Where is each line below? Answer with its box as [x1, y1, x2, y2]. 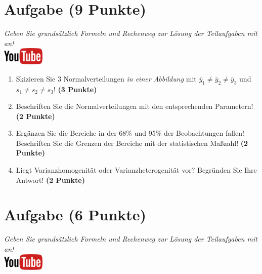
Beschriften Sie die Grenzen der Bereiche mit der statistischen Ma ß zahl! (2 [16, 137, 248, 148]
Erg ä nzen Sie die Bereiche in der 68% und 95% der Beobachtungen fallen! [16, 128, 244, 138]
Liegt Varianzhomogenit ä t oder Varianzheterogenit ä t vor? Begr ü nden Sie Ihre [16, 165, 257, 175]
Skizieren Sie [16, 73, 56, 84]
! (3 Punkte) [53, 84, 97, 94]
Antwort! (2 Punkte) [16, 174, 85, 185]
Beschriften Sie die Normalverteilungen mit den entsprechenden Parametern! [16, 101, 253, 111]
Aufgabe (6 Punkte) [4, 204, 147, 225]
